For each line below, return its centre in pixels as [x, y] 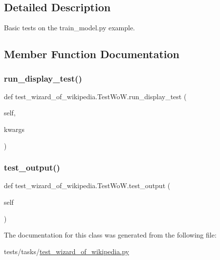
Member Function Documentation [92, 54]
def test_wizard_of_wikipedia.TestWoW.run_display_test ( [95, 96]
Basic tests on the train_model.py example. [70, 28]
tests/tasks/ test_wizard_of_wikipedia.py [66, 251]
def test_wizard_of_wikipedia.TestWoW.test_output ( [87, 185]
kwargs [14, 129]
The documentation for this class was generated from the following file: [110, 235]
